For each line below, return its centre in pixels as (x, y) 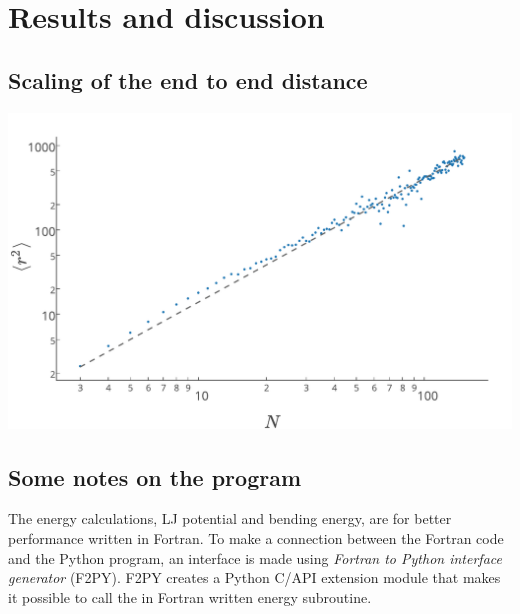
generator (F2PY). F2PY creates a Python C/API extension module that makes (254, 577)
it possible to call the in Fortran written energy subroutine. (190, 596)
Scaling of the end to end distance (188, 79)
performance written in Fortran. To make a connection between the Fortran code (256, 537)
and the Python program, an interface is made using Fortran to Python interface (255, 557)
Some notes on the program (155, 476)
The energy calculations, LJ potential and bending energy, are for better (230, 518)
